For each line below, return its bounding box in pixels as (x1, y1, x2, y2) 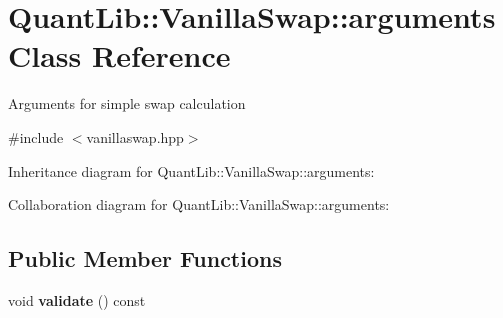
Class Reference (8, 35, 231, 76)
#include (8, 126, 64, 147)
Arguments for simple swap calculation (8, 93, 246, 114)
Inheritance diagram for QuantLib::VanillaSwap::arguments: (8, 160, 375, 181)
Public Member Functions (8, 243, 282, 274)
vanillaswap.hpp (86, 126, 184, 147)
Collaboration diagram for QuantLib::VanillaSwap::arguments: (8, 194, 390, 215)
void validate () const (8, 289, 146, 310)
